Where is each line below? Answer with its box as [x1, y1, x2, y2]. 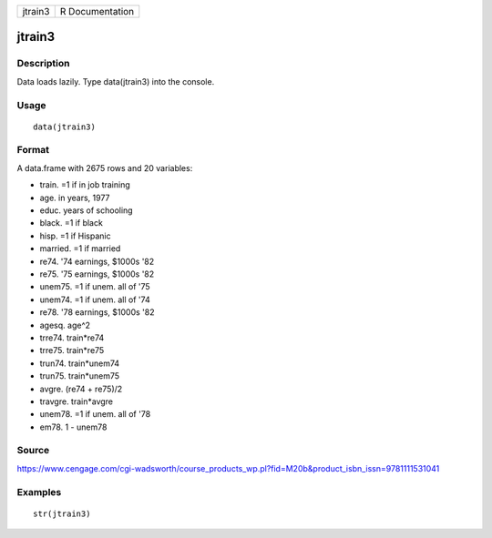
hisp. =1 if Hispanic [39, 230, 111, 241]
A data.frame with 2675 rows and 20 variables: [16, 162, 193, 173]
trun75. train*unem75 [39, 371, 120, 381]
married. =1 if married [39, 243, 121, 254]
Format [16, 144, 50, 157]
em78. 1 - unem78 [39, 421, 108, 432]
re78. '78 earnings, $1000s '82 [39, 307, 155, 318]
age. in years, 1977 [39, 192, 110, 203]
